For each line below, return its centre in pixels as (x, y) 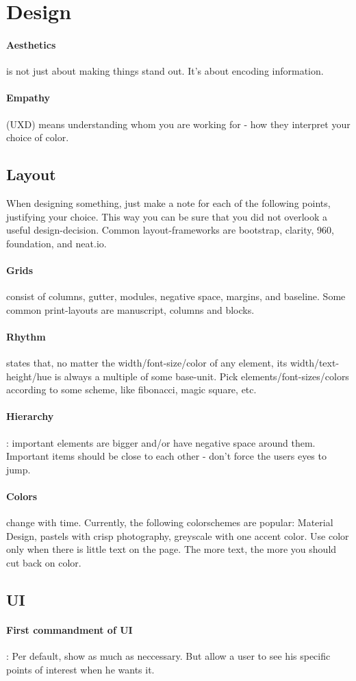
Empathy (28, 98)
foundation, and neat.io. (56, 243)
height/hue (29, 376)
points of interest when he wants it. (80, 669)
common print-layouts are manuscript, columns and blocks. (130, 309)
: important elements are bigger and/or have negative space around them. (161, 442)
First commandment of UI (69, 630)
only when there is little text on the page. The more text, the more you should (171, 549)
